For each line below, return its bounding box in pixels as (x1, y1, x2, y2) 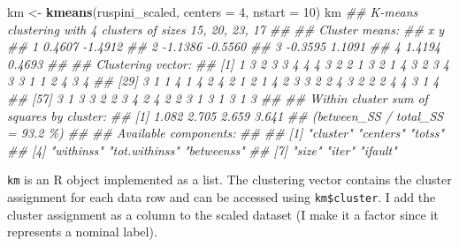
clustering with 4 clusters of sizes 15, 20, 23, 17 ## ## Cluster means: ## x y (7, 19, 445, 38)
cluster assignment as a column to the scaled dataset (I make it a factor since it (7, 205, 439, 223)
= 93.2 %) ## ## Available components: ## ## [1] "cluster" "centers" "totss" (7, 123, 444, 142)
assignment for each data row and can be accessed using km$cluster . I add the (7, 188, 436, 206)
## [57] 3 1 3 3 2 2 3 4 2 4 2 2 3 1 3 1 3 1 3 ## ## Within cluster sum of (7, 88, 428, 107)
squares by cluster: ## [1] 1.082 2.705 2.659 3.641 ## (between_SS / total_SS (7, 106, 444, 124)
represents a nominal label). (7, 222, 157, 241)
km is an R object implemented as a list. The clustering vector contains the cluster (7, 170, 452, 189)
